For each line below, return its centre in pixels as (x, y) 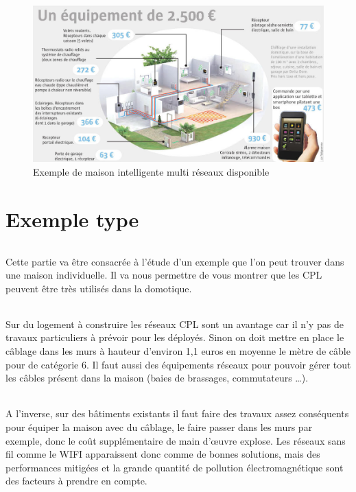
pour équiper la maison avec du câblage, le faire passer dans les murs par (159, 427)
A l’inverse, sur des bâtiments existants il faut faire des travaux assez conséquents (177, 413)
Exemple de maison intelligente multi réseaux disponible (151, 171)
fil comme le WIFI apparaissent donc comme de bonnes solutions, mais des (163, 454)
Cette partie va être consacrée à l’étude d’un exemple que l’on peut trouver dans (175, 261)
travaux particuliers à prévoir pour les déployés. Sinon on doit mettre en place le (175, 337)
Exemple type (72, 219)
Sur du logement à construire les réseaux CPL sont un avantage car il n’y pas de (175, 324)
